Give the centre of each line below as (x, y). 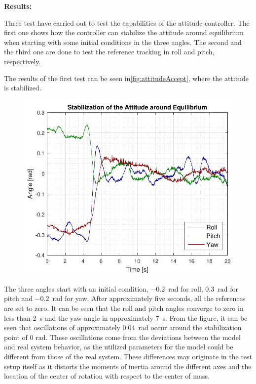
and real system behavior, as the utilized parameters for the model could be (119, 347)
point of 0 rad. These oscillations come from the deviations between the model (122, 337)
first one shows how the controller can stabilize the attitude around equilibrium (124, 32)
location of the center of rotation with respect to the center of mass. (107, 376)
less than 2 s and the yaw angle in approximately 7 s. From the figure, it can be (126, 318)
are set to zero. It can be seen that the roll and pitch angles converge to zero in (124, 308)
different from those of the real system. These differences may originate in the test (128, 356)
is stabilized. (23, 88)
